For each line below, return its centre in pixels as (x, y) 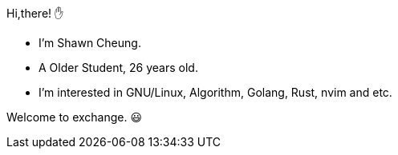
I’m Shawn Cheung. (90, 43)
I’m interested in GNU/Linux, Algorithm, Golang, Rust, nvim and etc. (215, 92)
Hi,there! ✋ (35, 13)
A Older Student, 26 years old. (118, 68)
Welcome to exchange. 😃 (75, 117)
